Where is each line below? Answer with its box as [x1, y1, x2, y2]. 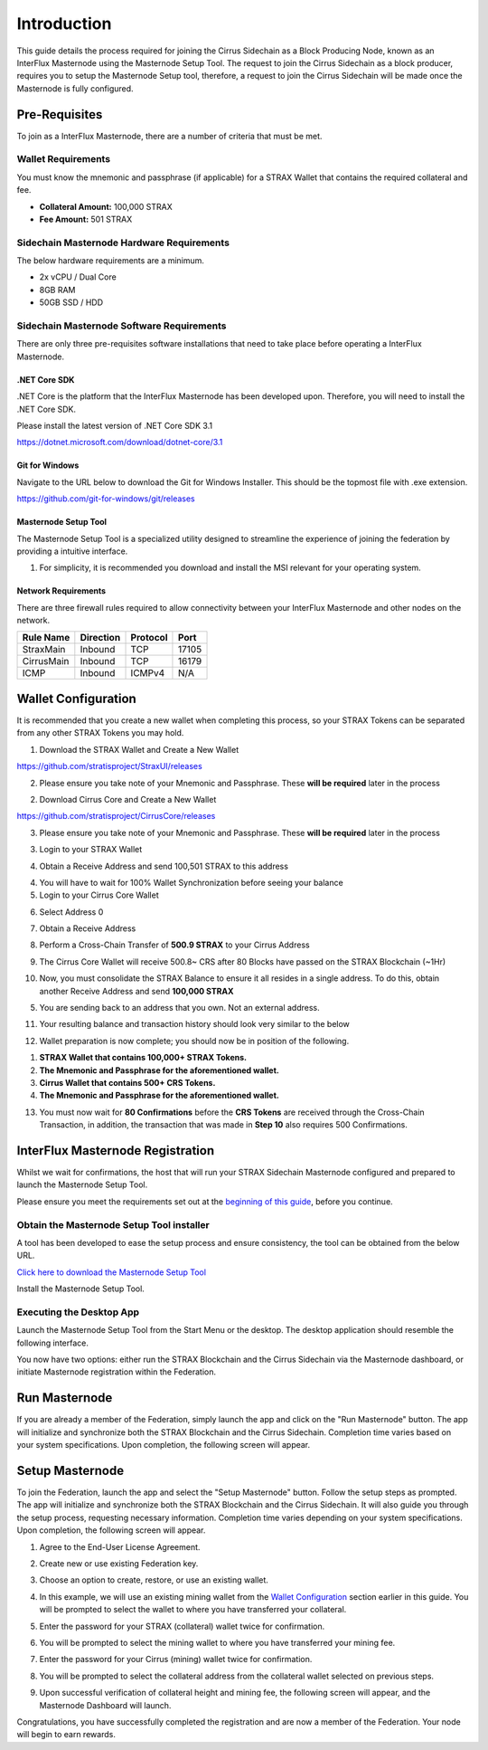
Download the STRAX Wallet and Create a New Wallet [39, 744, 239, 755]
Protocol [130, 632, 168, 644]
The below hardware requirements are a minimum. [16, 255, 205, 266]
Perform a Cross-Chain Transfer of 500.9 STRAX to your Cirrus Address [39, 939, 311, 950]
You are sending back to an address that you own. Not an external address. [39, 1003, 320, 1013]
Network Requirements [16, 585, 107, 596]
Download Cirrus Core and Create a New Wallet [39, 794, 217, 804]
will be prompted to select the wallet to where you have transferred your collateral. [39, 1604, 347, 1615]
